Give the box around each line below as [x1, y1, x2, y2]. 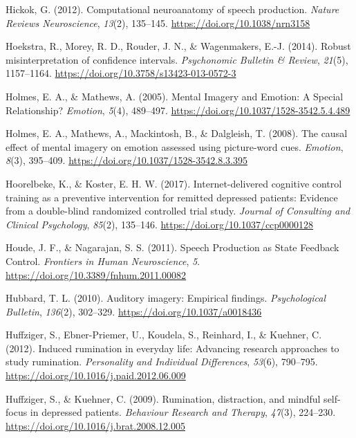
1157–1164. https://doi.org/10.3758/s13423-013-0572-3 [6, 66, 236, 80]
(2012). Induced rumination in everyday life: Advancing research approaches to [6, 340, 339, 355]
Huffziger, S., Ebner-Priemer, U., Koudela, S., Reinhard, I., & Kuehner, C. [6, 327, 322, 342]
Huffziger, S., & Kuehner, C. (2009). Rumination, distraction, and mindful [6, 391, 321, 405]
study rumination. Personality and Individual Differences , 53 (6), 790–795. [6, 354, 318, 369]
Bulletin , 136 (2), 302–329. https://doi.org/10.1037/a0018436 [6, 304, 262, 318]
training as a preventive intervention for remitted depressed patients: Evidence [6, 190, 338, 204]
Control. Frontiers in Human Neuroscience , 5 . [6, 253, 200, 268]
